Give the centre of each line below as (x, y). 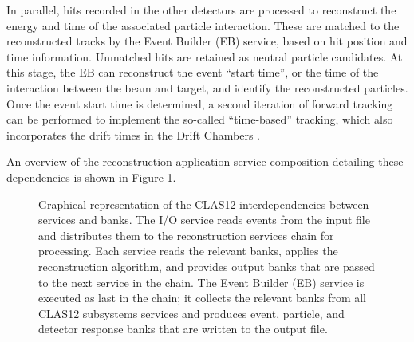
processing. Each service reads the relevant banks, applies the (188, 251)
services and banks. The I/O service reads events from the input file (204, 220)
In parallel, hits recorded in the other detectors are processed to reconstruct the (201, 10)
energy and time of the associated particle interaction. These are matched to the (203, 25)
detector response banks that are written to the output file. (183, 329)
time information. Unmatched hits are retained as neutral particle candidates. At (205, 56)
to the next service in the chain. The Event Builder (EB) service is (201, 282)
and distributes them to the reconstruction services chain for (186, 235)
